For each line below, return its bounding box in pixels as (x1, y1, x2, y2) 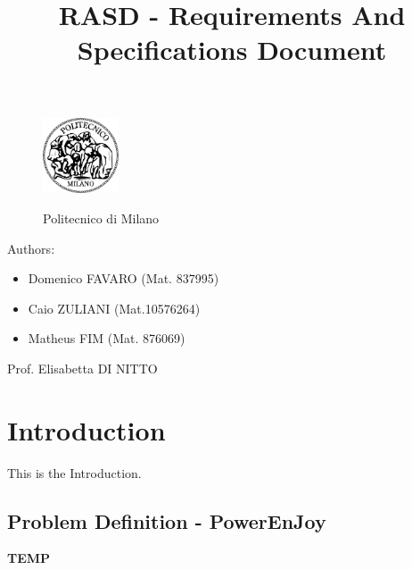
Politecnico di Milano (43, 208, 160, 227)
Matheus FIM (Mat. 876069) (28, 329, 185, 348)
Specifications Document (77, 31, 387, 68)
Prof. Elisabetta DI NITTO (7, 358, 158, 377)
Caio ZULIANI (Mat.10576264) (28, 298, 201, 317)
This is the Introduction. (7, 463, 142, 482)
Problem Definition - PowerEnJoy (7, 507, 326, 534)
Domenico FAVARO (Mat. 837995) (28, 269, 219, 288)
